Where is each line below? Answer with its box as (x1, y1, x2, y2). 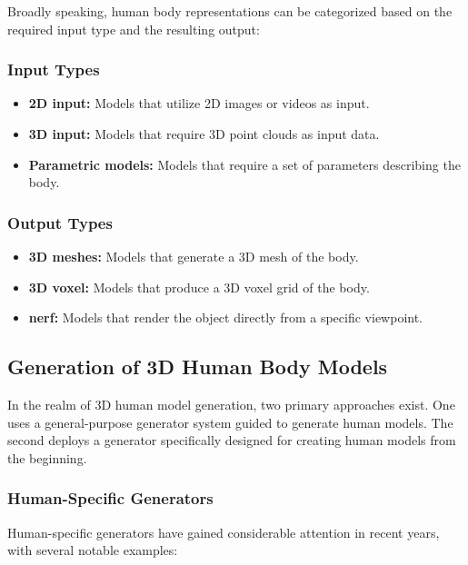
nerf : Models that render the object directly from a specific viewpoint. (28, 308, 423, 327)
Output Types (7, 211, 113, 233)
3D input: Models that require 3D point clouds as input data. (28, 124, 380, 143)
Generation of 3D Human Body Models (7, 352, 388, 381)
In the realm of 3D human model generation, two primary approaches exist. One (7, 394, 455, 413)
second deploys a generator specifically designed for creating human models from (7, 431, 456, 450)
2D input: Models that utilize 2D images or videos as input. (28, 94, 370, 113)
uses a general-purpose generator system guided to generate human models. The (7, 412, 453, 431)
